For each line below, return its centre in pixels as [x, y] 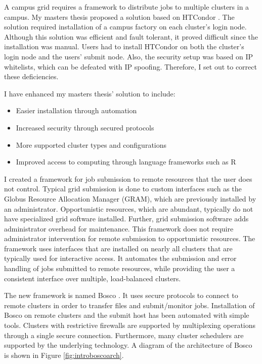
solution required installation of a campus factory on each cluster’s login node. [125, 27]
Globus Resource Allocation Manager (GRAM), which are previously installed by [130, 198]
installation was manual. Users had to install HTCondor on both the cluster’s [124, 46]
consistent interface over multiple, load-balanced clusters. [93, 278]
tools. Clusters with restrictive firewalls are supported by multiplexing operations [130, 325]
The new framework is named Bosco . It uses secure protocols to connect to [121, 295]
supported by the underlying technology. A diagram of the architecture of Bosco [128, 345]
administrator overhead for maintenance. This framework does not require [119, 228]
